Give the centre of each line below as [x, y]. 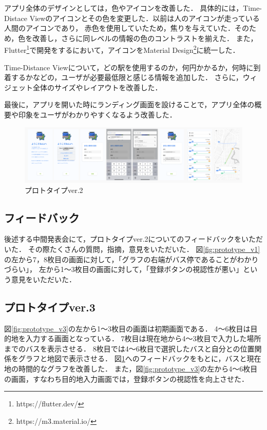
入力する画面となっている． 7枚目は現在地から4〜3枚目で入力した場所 [143, 338]
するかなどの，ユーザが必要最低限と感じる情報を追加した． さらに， [127, 77]
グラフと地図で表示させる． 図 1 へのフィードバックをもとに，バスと [132, 358]
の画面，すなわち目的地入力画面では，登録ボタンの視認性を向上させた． [126, 378]
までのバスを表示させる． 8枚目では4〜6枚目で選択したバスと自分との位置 [129, 348]
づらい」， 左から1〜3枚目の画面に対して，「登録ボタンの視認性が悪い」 [124, 269]
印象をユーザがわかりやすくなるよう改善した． [97, 114]
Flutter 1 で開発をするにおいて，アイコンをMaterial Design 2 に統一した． [122, 49]
